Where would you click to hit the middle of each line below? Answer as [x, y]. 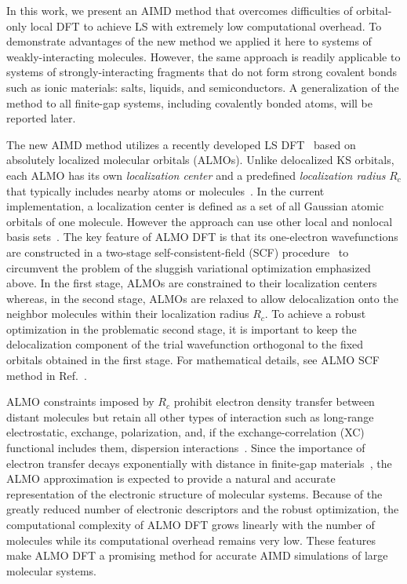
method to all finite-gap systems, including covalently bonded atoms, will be [189, 102]
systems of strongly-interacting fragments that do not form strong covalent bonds [202, 72]
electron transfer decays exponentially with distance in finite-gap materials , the [199, 463]
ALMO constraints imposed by [80, 401]
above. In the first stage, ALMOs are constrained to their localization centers [192, 283]
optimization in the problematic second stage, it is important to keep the [182, 328]
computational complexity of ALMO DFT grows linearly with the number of [191, 524]
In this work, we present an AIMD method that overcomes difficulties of [180, 10]
